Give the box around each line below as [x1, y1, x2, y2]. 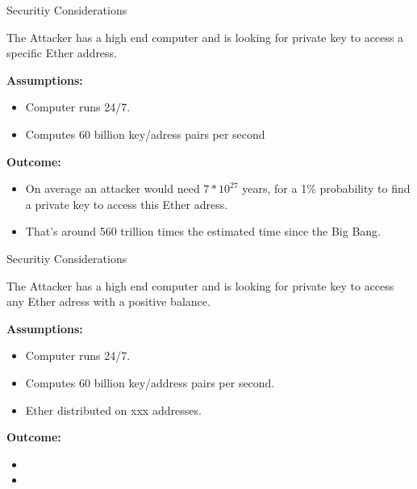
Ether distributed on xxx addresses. [25, 401, 202, 418]
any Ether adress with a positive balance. [6, 293, 211, 310]
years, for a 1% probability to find [242, 180, 411, 197]
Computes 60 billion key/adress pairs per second [25, 125, 265, 142]
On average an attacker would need [25, 180, 200, 197]
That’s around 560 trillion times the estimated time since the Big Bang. [25, 223, 381, 240]
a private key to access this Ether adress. [25, 195, 228, 212]
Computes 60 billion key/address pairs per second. [25, 374, 275, 391]
